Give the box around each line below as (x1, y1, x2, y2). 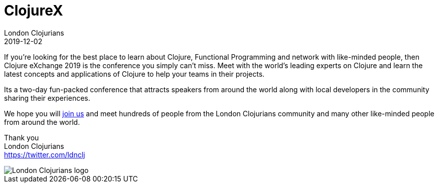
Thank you (4, 133, 39, 142)
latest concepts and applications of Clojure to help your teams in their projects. (4, 69, 265, 78)
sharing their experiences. (4, 93, 90, 102)
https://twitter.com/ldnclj (4, 150, 85, 159)
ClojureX (4, 2, 63, 19)
